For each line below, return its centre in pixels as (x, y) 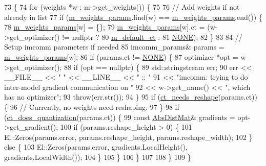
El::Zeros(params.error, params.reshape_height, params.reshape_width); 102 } (128, 137)
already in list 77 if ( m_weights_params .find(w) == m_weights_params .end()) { (133, 17)
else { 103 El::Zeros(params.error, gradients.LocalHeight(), (96, 147)
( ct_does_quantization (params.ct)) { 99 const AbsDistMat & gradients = (120, 117)
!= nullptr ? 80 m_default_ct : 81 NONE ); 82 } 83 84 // (152, 37)
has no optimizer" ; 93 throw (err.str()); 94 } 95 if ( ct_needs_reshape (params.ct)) (131, 97)
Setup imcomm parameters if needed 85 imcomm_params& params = (114, 47)
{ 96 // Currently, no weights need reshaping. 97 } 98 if (92, 106)
